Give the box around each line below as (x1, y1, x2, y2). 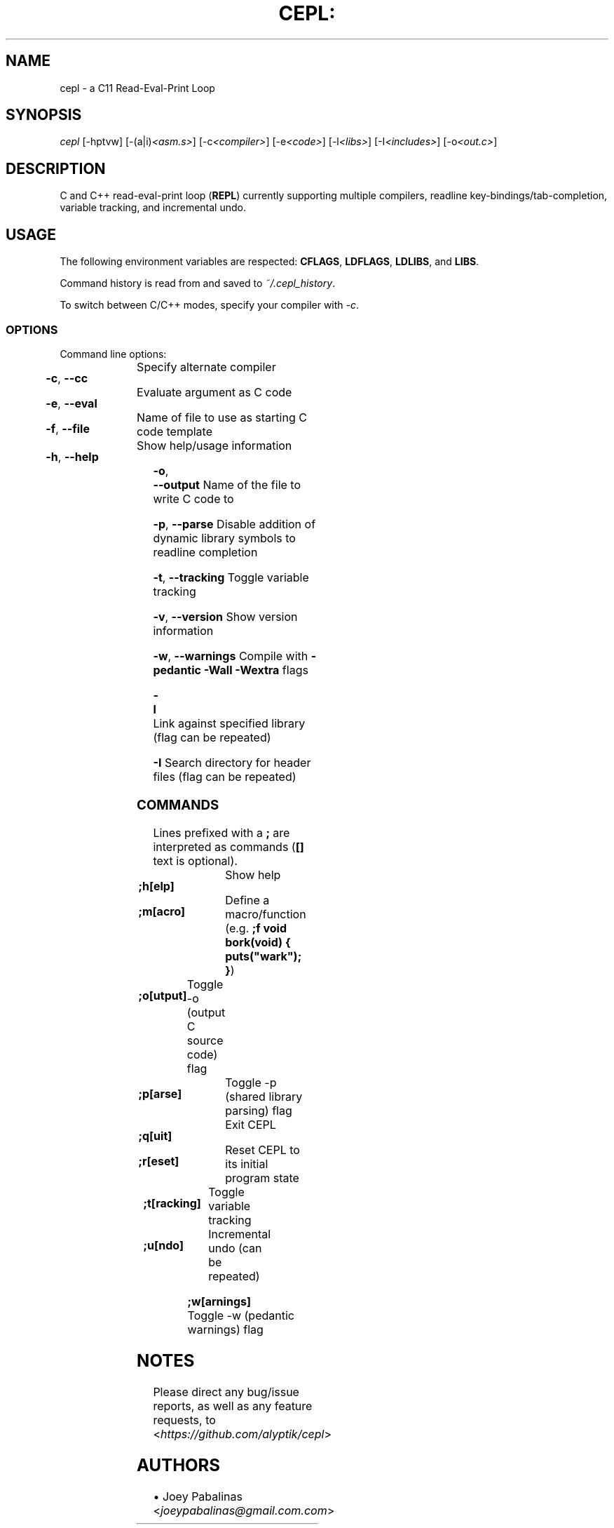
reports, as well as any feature (153, 1399, 313, 1414)
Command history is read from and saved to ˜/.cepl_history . (60, 277, 336, 290)
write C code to (153, 491, 234, 506)
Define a (225, 893, 270, 908)
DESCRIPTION (6, 159, 106, 177)
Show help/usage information (137, 438, 292, 453)
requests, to (153, 1413, 216, 1428)
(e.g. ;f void (225, 921, 287, 936)
